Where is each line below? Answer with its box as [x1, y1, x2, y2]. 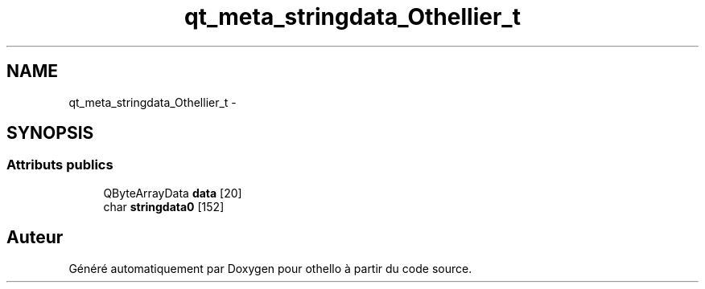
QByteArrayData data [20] [103, 185, 242, 200]
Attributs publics [6, 157, 113, 173]
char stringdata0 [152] [103, 199, 225, 214]
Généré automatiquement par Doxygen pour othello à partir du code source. [68, 261, 472, 275]
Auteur [6, 227, 64, 248]
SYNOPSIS [6, 123, 94, 144]
